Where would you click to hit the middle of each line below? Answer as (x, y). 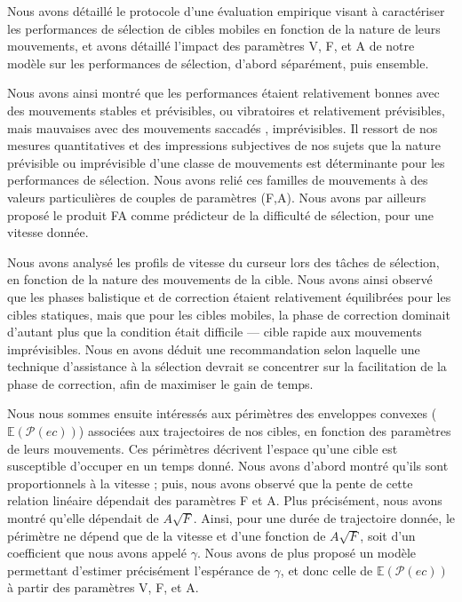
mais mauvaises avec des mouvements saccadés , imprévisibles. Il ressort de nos (223, 127)
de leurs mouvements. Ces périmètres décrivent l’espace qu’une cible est (203, 448)
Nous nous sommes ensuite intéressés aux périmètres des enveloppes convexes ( (222, 413)
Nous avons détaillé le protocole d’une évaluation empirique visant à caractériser (226, 11)
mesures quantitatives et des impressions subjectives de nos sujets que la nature (224, 145)
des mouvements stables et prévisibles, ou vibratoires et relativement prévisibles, (226, 110)
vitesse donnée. (48, 232)
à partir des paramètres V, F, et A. (103, 587)
